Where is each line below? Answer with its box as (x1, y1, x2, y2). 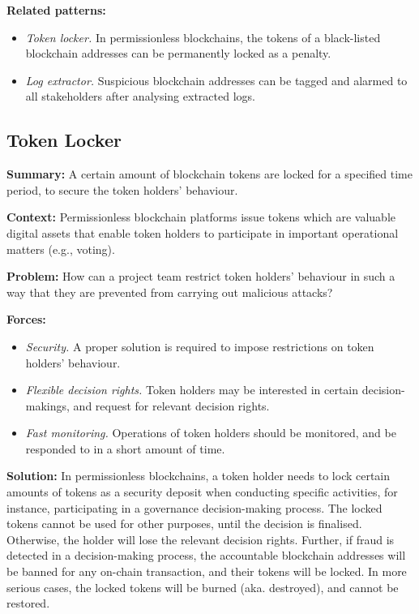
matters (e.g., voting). (6, 240, 115, 257)
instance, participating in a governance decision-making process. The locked (6, 499, 383, 516)
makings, (25, 397, 70, 414)
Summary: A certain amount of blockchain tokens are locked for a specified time (6, 165, 413, 182)
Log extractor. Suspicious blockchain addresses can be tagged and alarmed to (25, 71, 408, 88)
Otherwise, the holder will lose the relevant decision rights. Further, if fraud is (6, 530, 395, 547)
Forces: (6, 311, 46, 328)
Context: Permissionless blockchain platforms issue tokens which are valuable (6, 208, 395, 225)
